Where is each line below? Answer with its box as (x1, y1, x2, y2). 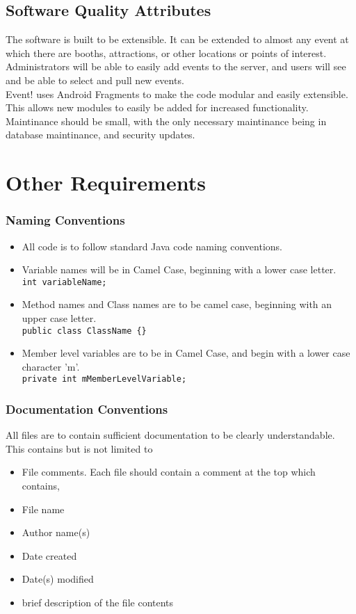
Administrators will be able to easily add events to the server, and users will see (6, 59, 346, 74)
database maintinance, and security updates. (6, 127, 195, 142)
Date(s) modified (22, 572, 94, 586)
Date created (22, 548, 77, 563)
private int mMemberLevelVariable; (22, 374, 187, 385)
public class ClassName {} (22, 325, 147, 336)
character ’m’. (22, 359, 80, 373)
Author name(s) (22, 525, 90, 540)
